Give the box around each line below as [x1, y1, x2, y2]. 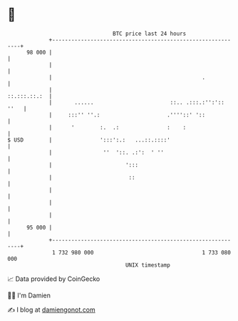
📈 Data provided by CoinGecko [7, 275, 100, 283]
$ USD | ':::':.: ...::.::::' [7, 136, 171, 144]
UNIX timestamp [125, 261, 171, 269]
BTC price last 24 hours [113, 30, 187, 37]
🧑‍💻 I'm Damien [7, 291, 51, 300]
